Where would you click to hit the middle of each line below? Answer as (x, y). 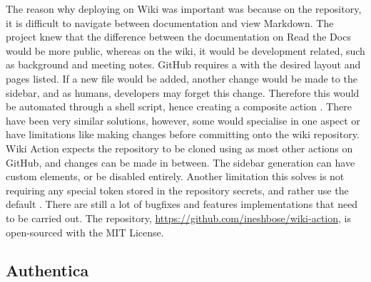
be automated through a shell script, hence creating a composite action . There (179, 106)
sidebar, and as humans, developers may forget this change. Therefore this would (183, 92)
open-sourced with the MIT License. (85, 232)
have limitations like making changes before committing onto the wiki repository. (183, 134)
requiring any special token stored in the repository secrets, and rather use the (177, 190)
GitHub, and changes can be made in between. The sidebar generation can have (181, 162)
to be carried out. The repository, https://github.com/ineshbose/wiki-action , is (178, 218)
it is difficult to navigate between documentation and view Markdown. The (170, 22)
